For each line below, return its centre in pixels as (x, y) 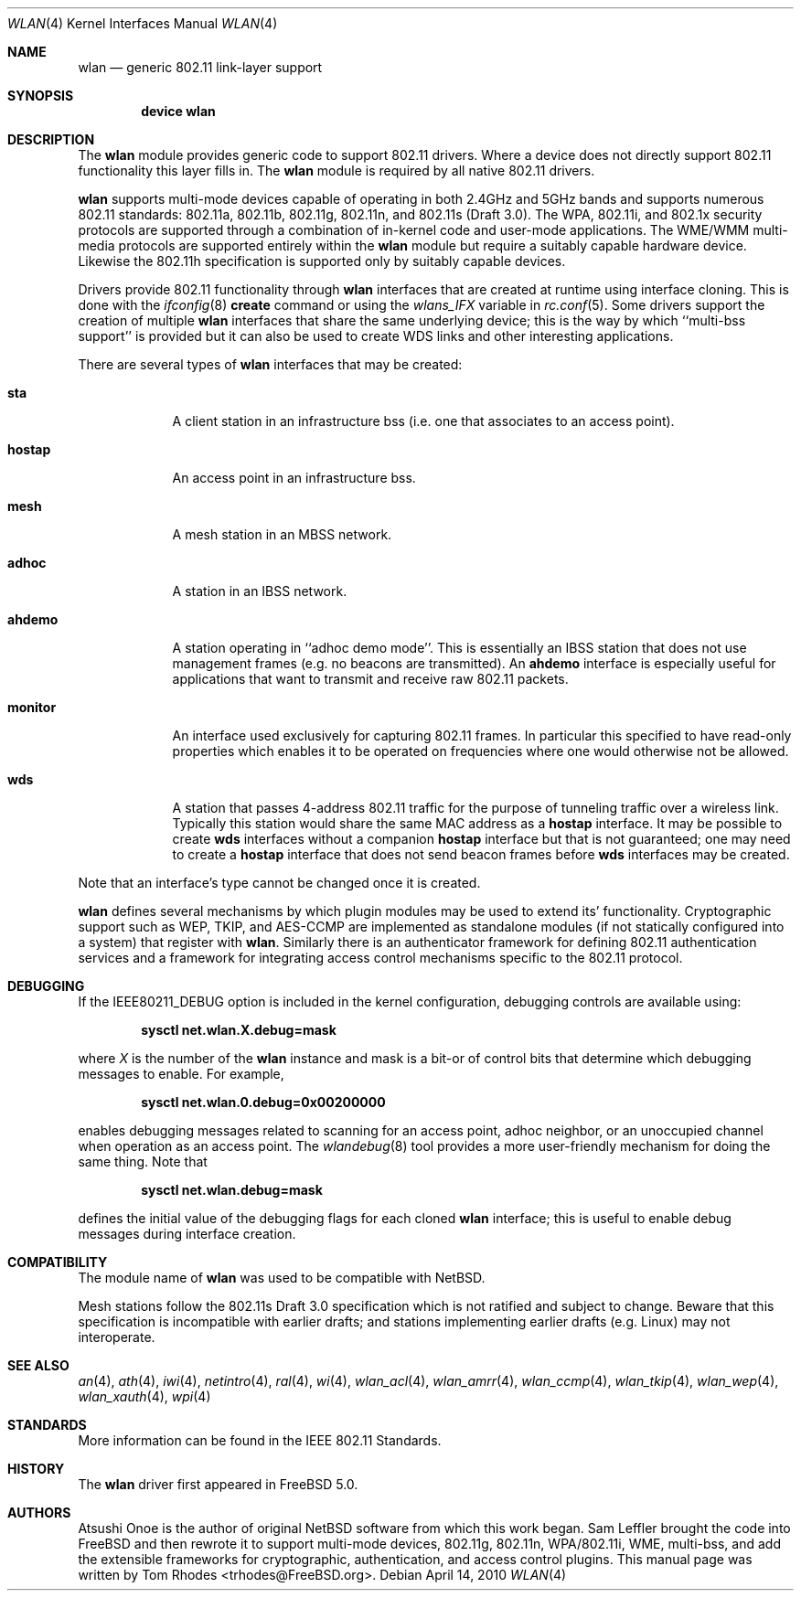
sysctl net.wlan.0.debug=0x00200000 (263, 1102)
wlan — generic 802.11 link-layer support (200, 67)
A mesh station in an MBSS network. (282, 534)
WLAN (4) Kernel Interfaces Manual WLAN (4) (143, 23)
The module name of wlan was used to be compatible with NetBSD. (282, 1278)
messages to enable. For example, (181, 1074)
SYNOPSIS (41, 96)
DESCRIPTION (51, 139)
